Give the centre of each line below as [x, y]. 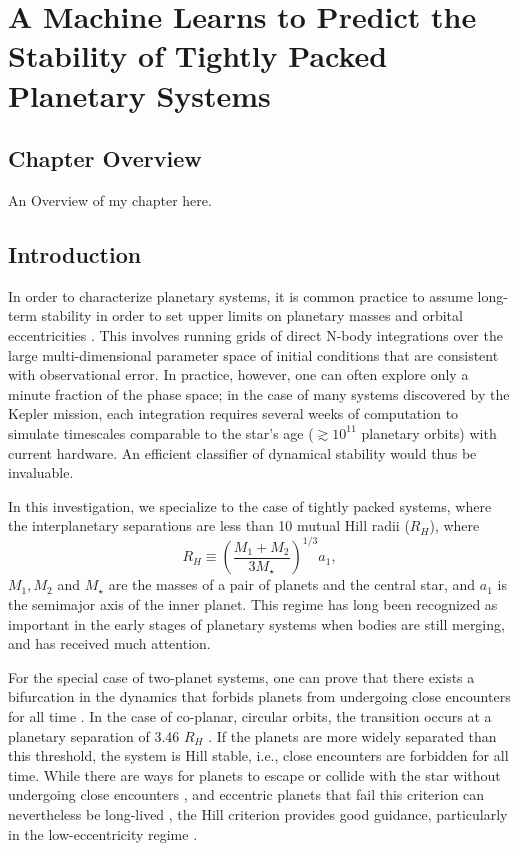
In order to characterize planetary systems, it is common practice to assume [240, 295]
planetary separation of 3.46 [94, 735]
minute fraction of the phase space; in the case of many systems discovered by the [259, 393]
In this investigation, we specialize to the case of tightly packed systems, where [250, 505]
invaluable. [41, 472]
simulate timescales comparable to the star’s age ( [161, 432]
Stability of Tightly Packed [198, 55]
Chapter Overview [105, 158]
